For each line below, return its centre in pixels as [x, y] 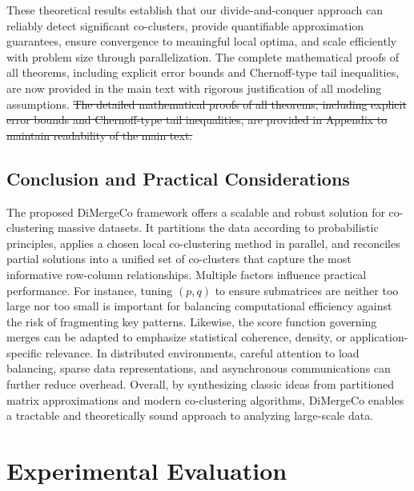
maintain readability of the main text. [100, 135]
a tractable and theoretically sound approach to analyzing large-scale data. [190, 415]
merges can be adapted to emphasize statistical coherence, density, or [177, 337]
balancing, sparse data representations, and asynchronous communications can [199, 368]
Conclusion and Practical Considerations [178, 178]
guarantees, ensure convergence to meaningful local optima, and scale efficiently [202, 41]
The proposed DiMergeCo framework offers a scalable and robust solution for [196, 212]
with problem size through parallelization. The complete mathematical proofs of [203, 56]
